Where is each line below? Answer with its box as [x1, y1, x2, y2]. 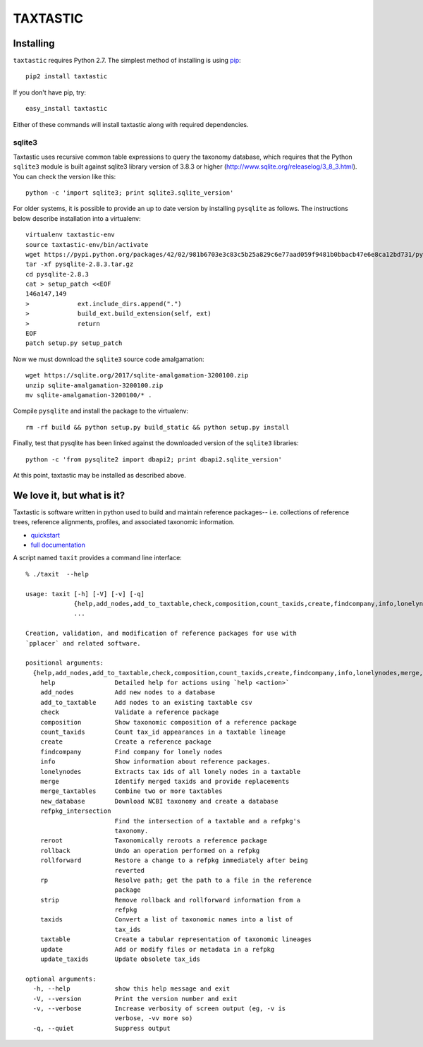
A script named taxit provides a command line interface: [13, 554, 183, 562]
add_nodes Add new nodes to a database [39, 689, 215, 696]
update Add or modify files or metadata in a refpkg [39, 945, 275, 953]
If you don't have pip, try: [13, 88, 87, 97]
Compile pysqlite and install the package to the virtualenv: [13, 406, 189, 416]
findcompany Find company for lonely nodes [39, 748, 223, 756]
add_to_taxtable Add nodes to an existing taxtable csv [39, 698, 253, 706]
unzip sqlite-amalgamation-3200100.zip [25, 381, 164, 389]
